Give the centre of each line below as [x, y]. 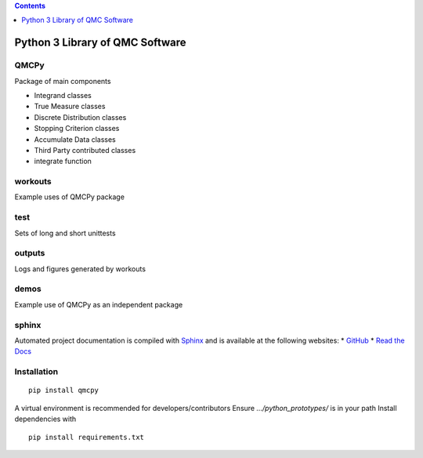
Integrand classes [63, 95]
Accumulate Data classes [75, 139]
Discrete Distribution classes [80, 117]
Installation [36, 372]
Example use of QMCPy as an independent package [99, 304]
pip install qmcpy [64, 391]
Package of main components [63, 81]
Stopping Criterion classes [77, 129]
